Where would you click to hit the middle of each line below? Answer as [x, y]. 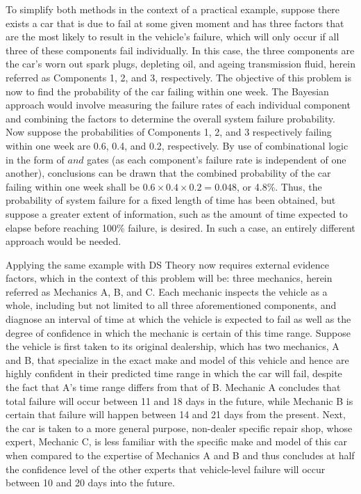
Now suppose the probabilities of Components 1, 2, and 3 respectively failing [169, 132]
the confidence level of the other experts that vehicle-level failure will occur [166, 469]
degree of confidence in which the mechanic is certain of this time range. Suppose [178, 332]
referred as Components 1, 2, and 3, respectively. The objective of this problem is [178, 77]
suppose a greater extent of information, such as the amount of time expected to [177, 213]
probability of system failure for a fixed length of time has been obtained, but [171, 200]
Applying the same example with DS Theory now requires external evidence [167, 264]
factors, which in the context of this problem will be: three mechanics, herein [169, 278]
